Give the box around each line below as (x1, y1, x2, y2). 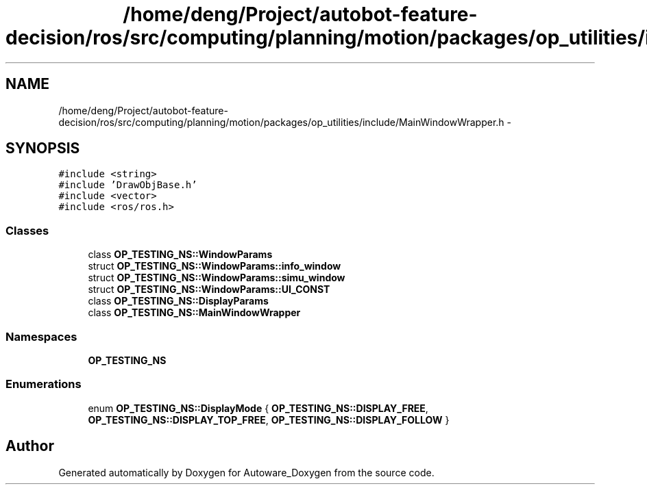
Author (5, 437, 54, 455)
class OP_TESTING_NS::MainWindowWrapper (88, 307, 301, 319)
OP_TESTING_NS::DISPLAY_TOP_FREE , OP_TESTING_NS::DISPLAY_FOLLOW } (88, 413, 450, 426)
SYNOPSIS (5, 140, 80, 157)
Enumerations (5, 377, 82, 391)
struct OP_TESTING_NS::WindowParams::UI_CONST (88, 283, 330, 296)
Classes (5, 223, 49, 237)
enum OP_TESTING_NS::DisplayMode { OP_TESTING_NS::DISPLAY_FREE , (88, 402, 428, 414)
